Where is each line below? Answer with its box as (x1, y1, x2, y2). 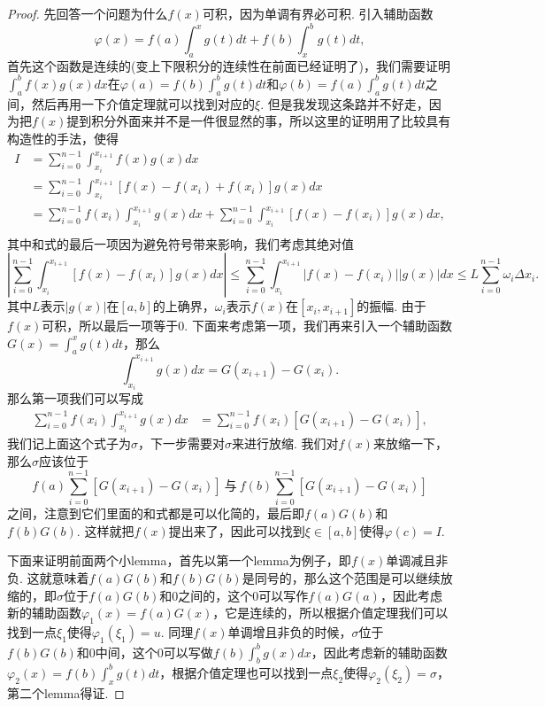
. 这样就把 (76, 521, 134, 540)
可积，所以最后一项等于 (42, 316, 179, 335)
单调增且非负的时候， (227, 623, 352, 641)
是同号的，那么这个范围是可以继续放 (242, 569, 453, 587)
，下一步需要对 (138, 433, 225, 452)
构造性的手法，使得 (7, 128, 119, 147)
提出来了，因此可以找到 (168, 521, 305, 540)
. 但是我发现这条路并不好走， (260, 94, 429, 113)
